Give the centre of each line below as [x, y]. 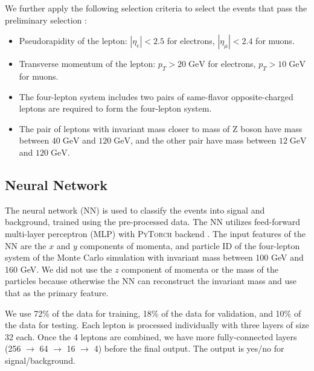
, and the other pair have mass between [203, 140]
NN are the [26, 245]
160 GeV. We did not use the [59, 269]
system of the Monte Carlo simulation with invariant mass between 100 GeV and [154, 257]
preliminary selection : [46, 20]
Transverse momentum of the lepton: [87, 64]
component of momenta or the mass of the [200, 269]
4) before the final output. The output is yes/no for [189, 348]
